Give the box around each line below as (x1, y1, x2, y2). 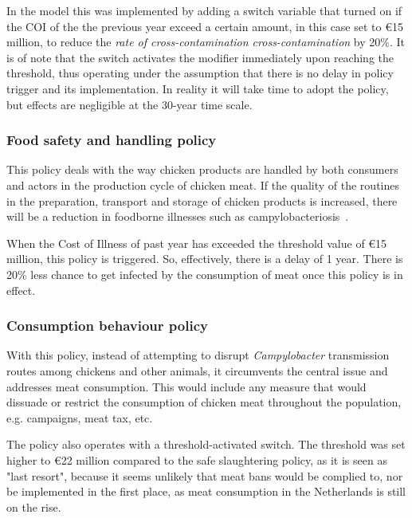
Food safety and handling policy (6, 130, 217, 150)
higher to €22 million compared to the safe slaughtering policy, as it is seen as (6, 451, 387, 468)
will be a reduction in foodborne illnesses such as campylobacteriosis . (6, 208, 349, 225)
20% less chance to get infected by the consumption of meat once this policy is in (6, 265, 403, 282)
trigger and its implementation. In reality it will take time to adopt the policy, (6, 80, 389, 96)
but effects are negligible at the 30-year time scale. (6, 96, 253, 112)
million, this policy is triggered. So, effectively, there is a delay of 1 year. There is (6, 250, 403, 267)
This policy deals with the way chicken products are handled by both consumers (6, 161, 398, 178)
